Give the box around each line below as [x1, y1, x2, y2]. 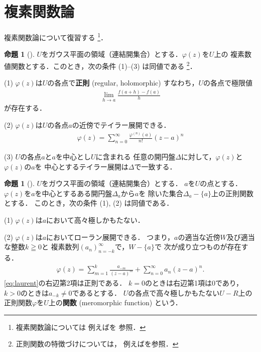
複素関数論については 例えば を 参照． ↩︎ [16, 321, 146, 332]
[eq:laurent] [4, 278, 39, 288]
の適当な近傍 [178, 231, 220, 242]
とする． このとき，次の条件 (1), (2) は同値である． [4, 198, 174, 208]
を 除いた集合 [139, 188, 183, 198]
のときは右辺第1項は [145, 278, 212, 288]
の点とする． [200, 178, 242, 189]
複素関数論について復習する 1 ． [4, 31, 108, 42]
